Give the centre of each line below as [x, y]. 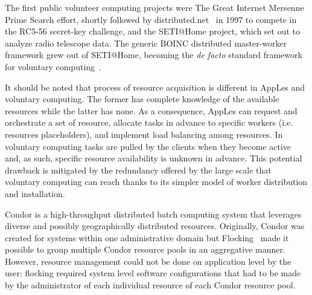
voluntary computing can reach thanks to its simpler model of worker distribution [156, 182]
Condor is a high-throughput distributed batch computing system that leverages [153, 214]
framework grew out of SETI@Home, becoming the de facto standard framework [154, 55]
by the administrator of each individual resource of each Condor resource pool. [150, 285]
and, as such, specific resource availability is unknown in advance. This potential [154, 158]
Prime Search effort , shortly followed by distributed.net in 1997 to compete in [151, 19]
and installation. [35, 193]
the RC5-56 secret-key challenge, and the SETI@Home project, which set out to [153, 31]
